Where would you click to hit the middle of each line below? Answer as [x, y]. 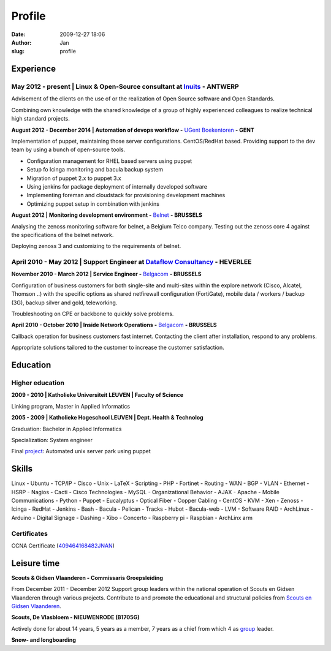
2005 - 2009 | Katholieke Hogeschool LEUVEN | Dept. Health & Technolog [107, 418]
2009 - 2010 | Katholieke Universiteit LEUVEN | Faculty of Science [97, 395]
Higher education [38, 383]
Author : [21, 42]
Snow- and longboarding [44, 640]
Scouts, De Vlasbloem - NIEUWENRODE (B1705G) [76, 617]
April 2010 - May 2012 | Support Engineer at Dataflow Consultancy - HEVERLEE [131, 262]
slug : [18, 51]
